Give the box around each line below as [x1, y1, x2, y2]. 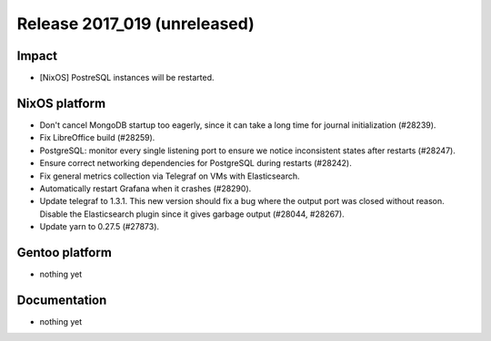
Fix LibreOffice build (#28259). [39, 132, 155, 143]
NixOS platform [16, 95, 106, 111]
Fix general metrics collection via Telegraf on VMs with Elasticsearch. [39, 170, 300, 181]
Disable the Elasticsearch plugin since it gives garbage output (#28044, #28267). [39, 209, 345, 219]
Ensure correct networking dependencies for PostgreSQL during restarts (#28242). [39, 158, 352, 169]
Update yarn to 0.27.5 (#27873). [39, 221, 159, 232]
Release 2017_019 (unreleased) [16, 14, 255, 34]
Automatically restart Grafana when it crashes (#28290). [39, 182, 252, 194]
